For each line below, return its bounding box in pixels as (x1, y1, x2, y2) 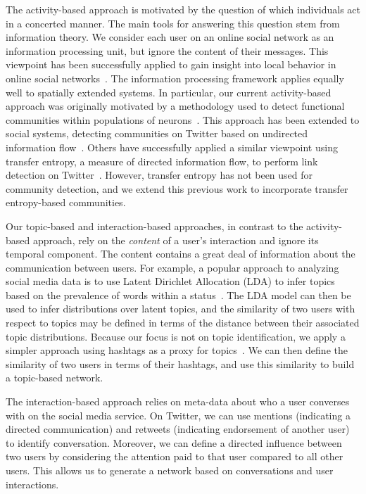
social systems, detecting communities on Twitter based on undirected (6, 126, 308, 141)
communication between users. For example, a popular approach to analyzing (6, 260, 339, 274)
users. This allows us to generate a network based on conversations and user (6, 463, 334, 477)
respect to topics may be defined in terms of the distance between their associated (6, 315, 360, 330)
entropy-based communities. (6, 195, 126, 210)
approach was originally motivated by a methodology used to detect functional (6, 99, 345, 113)
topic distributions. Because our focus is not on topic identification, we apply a (6, 329, 346, 343)
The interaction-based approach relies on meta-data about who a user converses (6, 394, 350, 409)
